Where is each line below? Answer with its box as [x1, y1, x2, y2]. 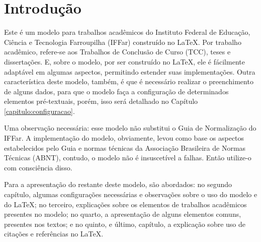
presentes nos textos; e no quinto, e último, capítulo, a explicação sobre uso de [4, 218, 246, 229]
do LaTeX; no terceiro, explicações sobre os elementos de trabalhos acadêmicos [4, 199, 247, 209]
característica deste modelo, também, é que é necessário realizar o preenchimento [4, 76, 253, 87]
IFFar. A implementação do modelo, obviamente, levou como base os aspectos [4, 133, 244, 143]
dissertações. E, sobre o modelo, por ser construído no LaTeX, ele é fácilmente [4, 56, 245, 67]
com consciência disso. [4, 162, 72, 172]
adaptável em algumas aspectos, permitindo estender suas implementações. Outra [4, 66, 255, 77]
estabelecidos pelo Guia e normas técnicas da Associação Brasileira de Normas [4, 142, 246, 153]
